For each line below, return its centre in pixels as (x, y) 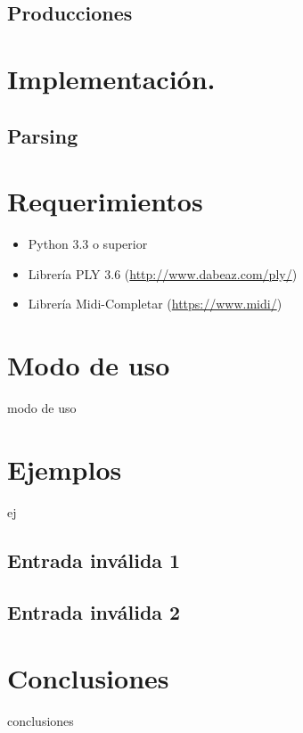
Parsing (43, 135)
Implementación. (111, 78)
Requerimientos (105, 201)
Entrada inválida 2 (94, 612)
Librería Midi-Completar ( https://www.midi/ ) (155, 304)
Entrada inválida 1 (94, 560)
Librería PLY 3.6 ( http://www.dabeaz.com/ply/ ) (163, 273)
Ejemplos (65, 469)
